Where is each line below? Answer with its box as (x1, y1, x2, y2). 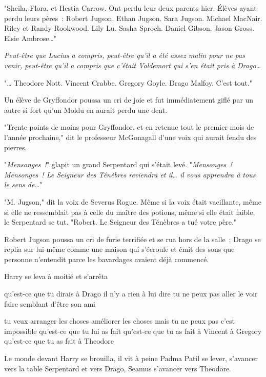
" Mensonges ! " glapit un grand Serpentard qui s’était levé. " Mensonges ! (4, 159, 232, 170)
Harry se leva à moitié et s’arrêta (4, 271, 108, 282)
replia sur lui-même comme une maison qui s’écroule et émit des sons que (4, 244, 235, 254)
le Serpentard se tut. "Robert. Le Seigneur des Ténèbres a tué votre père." (4, 216, 237, 227)
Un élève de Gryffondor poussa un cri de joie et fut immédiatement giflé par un (4, 94, 254, 105)
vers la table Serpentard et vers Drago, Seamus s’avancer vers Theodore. (4, 363, 232, 373)
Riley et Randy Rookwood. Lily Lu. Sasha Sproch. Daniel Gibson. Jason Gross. (4, 23, 254, 33)
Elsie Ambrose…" (4, 32, 57, 43)
